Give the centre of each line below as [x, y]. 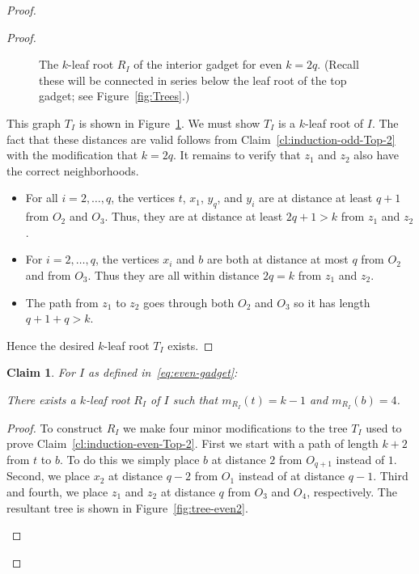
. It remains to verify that [237, 155]
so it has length [332, 302]
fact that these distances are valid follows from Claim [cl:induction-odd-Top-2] [201, 139]
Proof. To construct [55, 427]
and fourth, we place [57, 491]
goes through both [189, 302]
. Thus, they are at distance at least [194, 216]
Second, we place [49, 476]
